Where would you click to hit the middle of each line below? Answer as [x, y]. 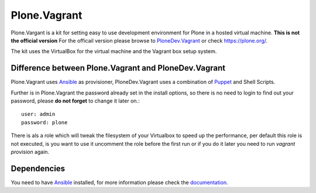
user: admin [38, 114]
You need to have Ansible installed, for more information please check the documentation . [119, 182]
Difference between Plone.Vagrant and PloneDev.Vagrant [118, 68]
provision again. [30, 152]
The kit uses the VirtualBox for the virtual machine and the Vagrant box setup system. [114, 51]
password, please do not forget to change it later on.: [75, 101]
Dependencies [38, 168]
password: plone [44, 122]
